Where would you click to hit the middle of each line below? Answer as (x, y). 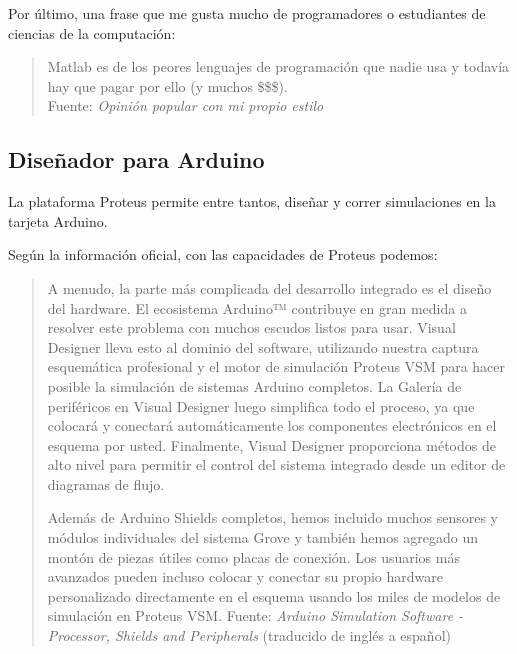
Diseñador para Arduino (136, 159)
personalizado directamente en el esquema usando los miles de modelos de (274, 595)
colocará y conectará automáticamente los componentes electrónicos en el (272, 425)
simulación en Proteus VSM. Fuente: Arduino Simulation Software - (255, 615)
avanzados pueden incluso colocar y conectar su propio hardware (245, 576)
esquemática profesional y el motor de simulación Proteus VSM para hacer (276, 366)
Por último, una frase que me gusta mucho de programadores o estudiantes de (247, 13)
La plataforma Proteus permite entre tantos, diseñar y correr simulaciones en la (252, 201)
